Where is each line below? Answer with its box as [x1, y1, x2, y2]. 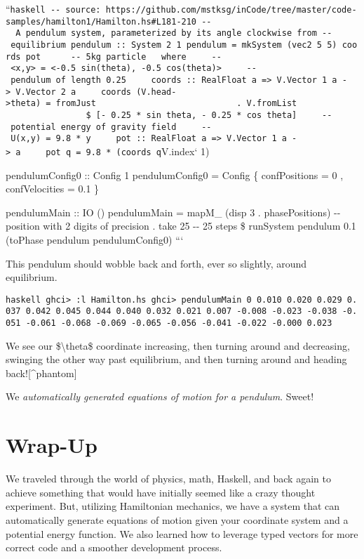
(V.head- [136, 86, 177, 97]
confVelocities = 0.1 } [6, 181, 100, 196]
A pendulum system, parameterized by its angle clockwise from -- [15, 28, 332, 39]
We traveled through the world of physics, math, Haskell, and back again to [6, 471, 331, 486]
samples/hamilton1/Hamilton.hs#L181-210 [6, 16, 197, 27]
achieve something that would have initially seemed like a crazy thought [6, 485, 316, 499]
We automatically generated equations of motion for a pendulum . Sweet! [6, 389, 314, 404]
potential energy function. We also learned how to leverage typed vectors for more [6, 526, 358, 541]
